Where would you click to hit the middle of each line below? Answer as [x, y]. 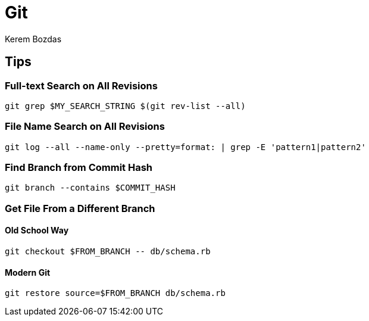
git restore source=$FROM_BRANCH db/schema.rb [115, 293]
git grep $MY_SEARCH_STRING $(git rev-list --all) [125, 106]
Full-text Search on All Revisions [81, 85]
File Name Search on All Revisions [85, 127]
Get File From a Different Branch [80, 208]
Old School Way [37, 230]
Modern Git [28, 272]
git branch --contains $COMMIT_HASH [90, 188]
